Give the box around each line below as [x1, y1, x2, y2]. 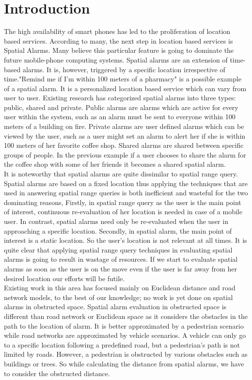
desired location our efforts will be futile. [4, 273, 125, 283]
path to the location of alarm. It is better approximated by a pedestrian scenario [4, 320, 244, 331]
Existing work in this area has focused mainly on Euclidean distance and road [4, 283, 236, 293]
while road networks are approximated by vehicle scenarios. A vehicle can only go [4, 330, 246, 340]
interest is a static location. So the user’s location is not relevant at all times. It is [4, 235, 247, 245]
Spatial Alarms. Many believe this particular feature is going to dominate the [4, 45, 234, 55]
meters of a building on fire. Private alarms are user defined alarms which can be [4, 121, 244, 131]
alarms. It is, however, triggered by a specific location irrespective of [22, 64, 225, 74]
